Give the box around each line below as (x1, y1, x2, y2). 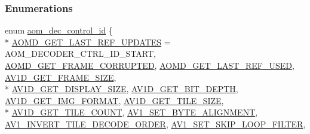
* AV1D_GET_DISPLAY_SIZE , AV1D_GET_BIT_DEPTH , (5, 83, 238, 95)
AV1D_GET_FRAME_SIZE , (5, 71, 116, 83)
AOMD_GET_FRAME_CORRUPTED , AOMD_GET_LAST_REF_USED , (5, 59, 294, 71)
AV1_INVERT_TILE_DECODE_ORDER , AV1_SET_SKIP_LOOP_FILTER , (5, 117, 306, 130)
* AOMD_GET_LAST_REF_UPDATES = (5, 35, 171, 48)
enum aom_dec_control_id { (5, 24, 113, 36)
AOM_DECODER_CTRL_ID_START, (5, 47, 156, 60)
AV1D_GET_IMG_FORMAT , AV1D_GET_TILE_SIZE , (5, 94, 224, 106)
